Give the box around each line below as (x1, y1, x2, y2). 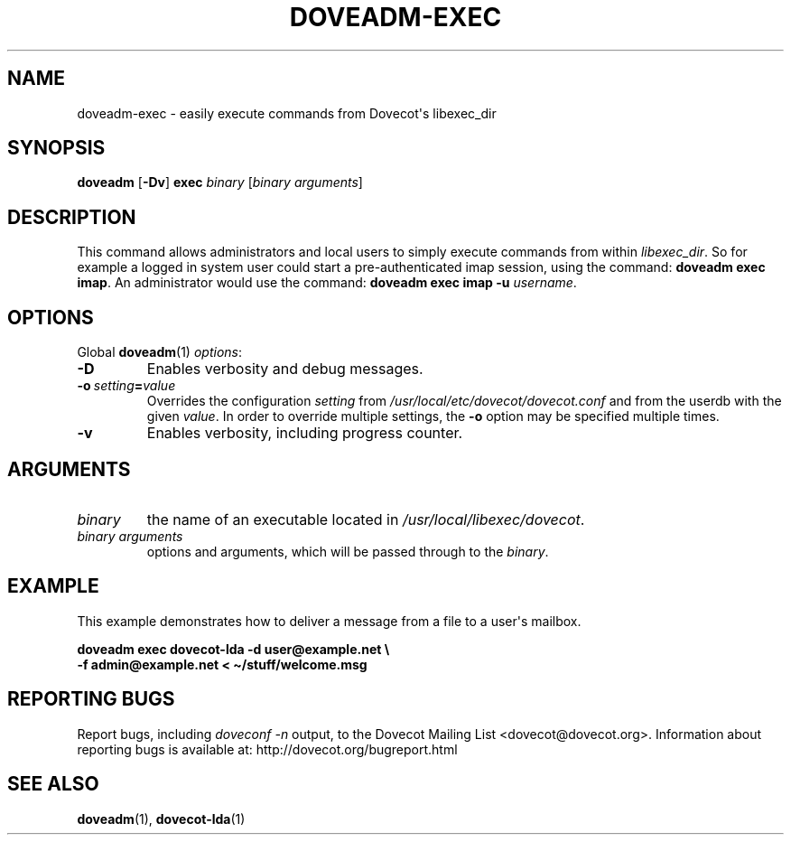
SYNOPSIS (7, 136, 106, 160)
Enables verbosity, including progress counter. (146, 424, 463, 443)
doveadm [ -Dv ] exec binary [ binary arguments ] (77, 174, 363, 191)
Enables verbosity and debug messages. (146, 360, 423, 379)
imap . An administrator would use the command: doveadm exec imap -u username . (77, 275, 577, 291)
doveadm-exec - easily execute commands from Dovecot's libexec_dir (77, 105, 497, 121)
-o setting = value (77, 378, 176, 394)
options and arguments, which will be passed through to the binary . (146, 543, 549, 559)
